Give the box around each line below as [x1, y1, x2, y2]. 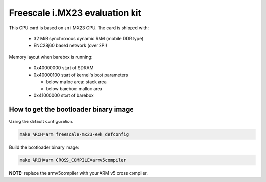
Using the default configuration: [9, 118, 74, 124]
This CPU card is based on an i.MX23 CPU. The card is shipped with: [9, 25, 149, 30]
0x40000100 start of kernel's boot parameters [33, 72, 128, 78]
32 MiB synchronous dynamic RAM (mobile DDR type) [33, 35, 144, 41]
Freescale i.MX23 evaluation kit [9, 7, 141, 18]
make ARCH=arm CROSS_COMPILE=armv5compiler [19, 157, 127, 163]
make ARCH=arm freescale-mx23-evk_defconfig [19, 131, 129, 137]
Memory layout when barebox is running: [9, 54, 93, 60]
